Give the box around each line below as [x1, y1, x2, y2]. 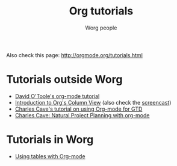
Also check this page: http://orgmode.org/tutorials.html [6, 51, 143, 58]
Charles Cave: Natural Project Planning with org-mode [14, 111, 150, 118]
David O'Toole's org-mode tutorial [14, 92, 100, 100]
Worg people [85, 24, 117, 31]
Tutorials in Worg [6, 133, 94, 147]
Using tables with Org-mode [14, 152, 85, 160]
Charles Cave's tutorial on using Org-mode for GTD [14, 105, 143, 112]
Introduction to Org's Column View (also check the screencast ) [14, 99, 172, 106]
